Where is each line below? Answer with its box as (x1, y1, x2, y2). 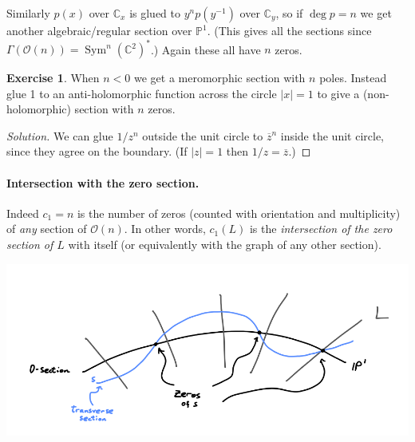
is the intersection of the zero (249, 220, 393, 237)
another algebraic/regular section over (6, 22, 192, 38)
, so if (275, 5, 303, 21)
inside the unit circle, (280, 127, 384, 144)
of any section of (6, 220, 87, 237)
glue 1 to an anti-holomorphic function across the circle (6, 85, 277, 101)
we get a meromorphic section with (134, 69, 306, 86)
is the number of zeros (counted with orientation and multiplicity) (77, 204, 401, 221)
